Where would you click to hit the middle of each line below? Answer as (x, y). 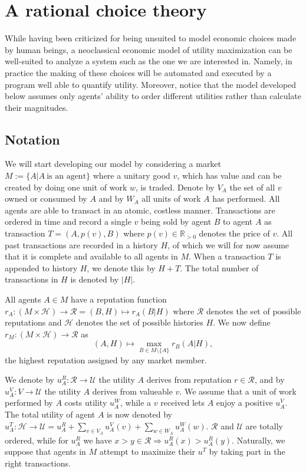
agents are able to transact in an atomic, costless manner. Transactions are (140, 210)
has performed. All (246, 198)
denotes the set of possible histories (139, 322)
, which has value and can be (229, 175)
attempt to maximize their (147, 451)
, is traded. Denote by (175, 187)
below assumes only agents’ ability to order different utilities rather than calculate (153, 96)
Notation (32, 139)
